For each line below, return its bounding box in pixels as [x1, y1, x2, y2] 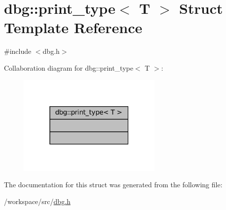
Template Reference [4, 17, 143, 38]
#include [4, 46, 32, 56]
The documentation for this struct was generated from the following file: [4, 179, 223, 190]
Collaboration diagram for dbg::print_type [4, 62, 133, 73]
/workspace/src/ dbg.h [4, 196, 71, 206]
